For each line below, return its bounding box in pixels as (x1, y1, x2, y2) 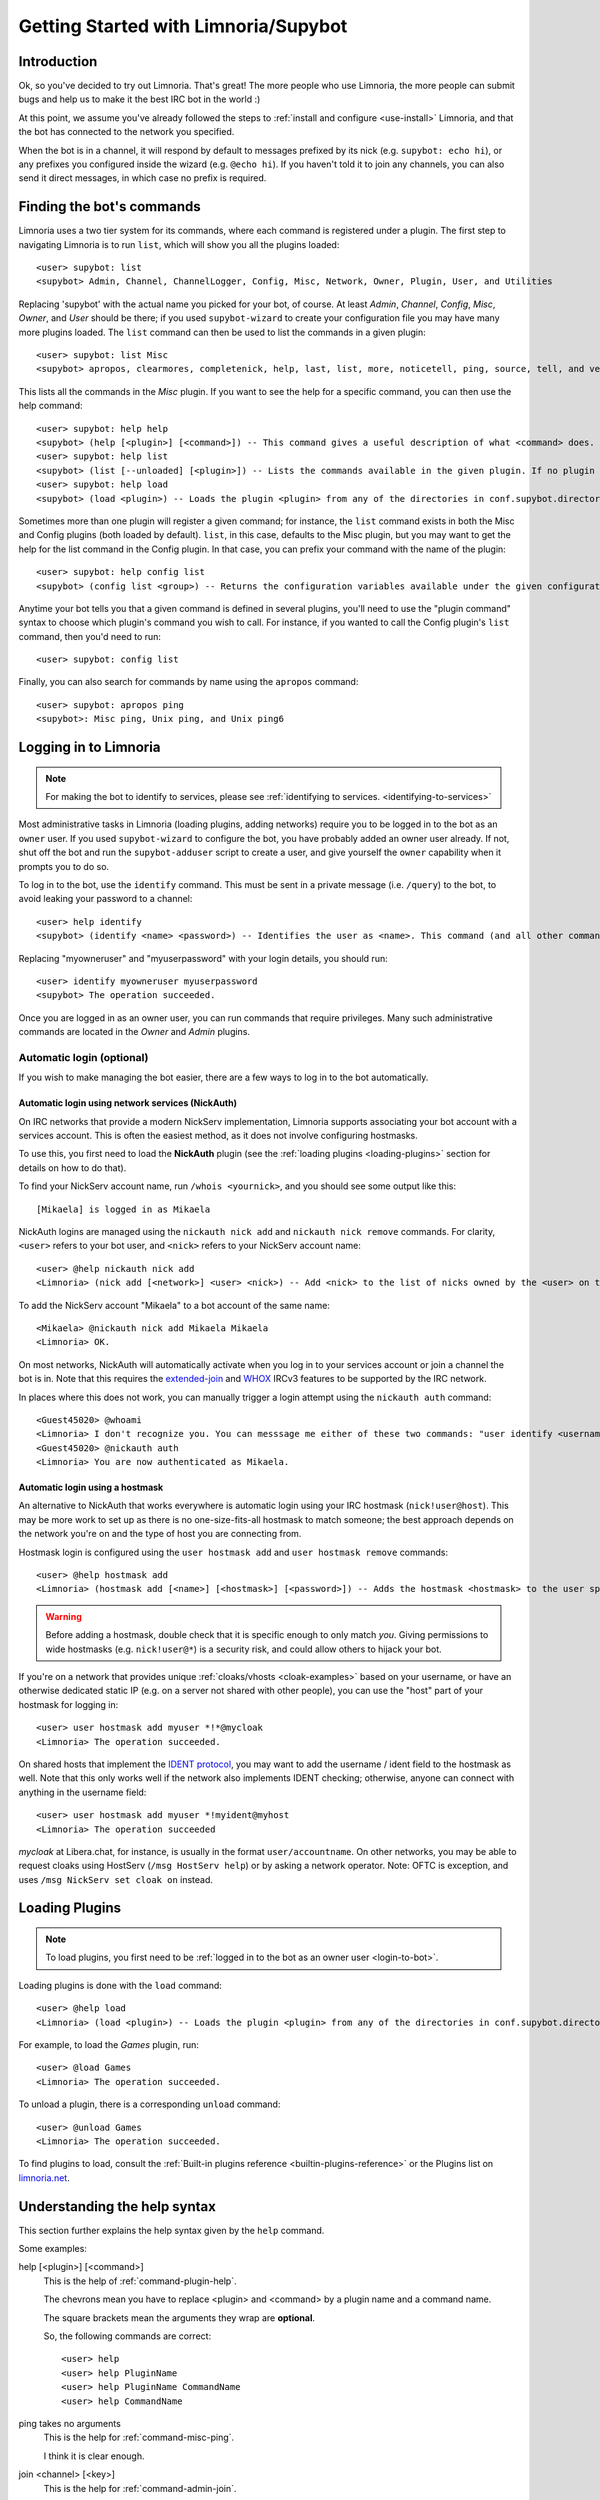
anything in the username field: (18, 1786, 147, 1798)
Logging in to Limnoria (18, 739, 161, 756)
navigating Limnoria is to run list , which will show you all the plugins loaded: (18, 238, 340, 250)
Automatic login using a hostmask (18, 1481, 164, 1494)
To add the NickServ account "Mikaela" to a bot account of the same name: (18, 1299, 330, 1311)
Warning (45, 1610, 82, 1622)
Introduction (18, 53, 98, 70)
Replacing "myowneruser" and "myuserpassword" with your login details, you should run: (18, 952, 389, 964)
